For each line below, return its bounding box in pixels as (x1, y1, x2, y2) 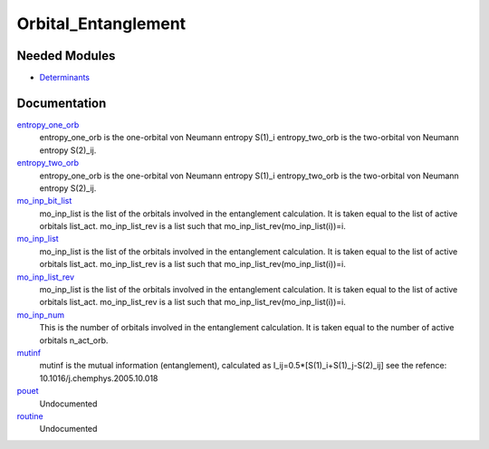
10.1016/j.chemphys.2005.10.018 (39, 372, 158, 384)
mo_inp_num (16, 309, 65, 320)
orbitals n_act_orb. (39, 335, 109, 346)
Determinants (39, 72, 91, 83)
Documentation (16, 95, 107, 110)
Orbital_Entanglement (16, 14, 187, 33)
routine (16, 410, 44, 421)
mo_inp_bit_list (16, 196, 72, 206)
